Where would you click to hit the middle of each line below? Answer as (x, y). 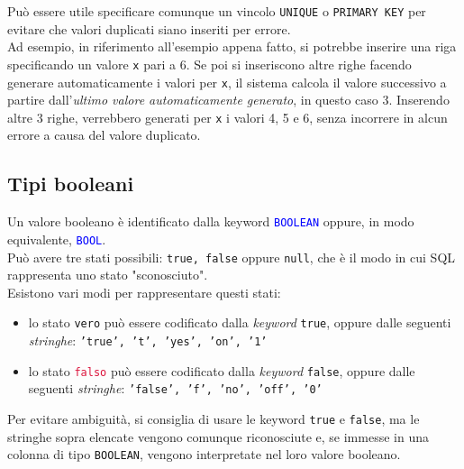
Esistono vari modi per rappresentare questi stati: (144, 292)
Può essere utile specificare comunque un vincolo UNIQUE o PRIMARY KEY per (217, 11)
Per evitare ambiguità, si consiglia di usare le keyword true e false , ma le (214, 418)
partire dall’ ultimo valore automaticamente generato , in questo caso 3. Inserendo (228, 100)
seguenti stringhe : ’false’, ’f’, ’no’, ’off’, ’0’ (175, 388)
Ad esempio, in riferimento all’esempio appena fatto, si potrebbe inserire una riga (232, 46)
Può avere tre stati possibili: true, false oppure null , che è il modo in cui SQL (232, 257)
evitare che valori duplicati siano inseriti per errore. (149, 28)
